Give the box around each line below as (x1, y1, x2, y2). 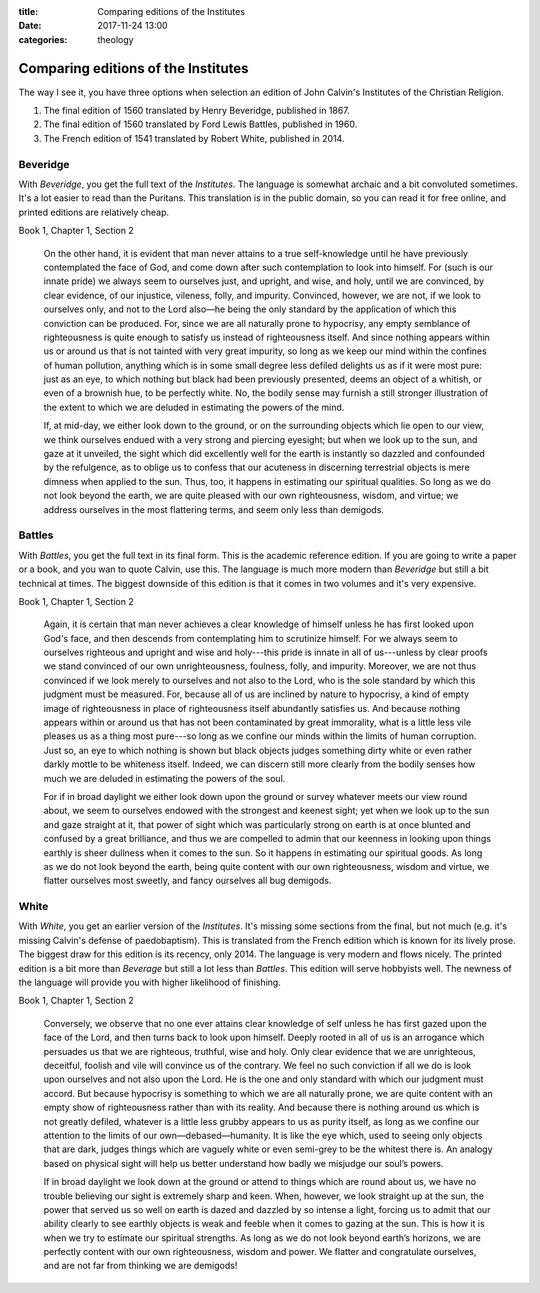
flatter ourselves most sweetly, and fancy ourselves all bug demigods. (43, 875, 332, 887)
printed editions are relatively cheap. (18, 206, 170, 218)
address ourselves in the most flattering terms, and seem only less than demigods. (43, 503, 385, 515)
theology (97, 33, 134, 45)
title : (18, 6, 39, 17)
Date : (18, 20, 42, 32)
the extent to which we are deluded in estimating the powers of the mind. (43, 401, 345, 413)
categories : (18, 33, 68, 45)
